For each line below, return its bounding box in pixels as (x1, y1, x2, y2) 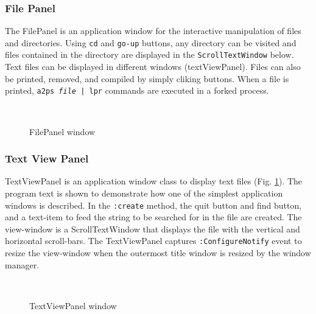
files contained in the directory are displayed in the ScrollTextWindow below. (5, 48, 294, 61)
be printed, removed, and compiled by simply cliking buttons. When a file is (5, 72, 289, 85)
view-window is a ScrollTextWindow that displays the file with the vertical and (5, 222, 300, 235)
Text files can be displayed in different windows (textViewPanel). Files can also (5, 60, 301, 73)
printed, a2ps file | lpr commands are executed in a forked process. (5, 84, 269, 97)
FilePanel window (29, 125, 96, 138)
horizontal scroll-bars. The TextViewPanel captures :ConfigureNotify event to (5, 234, 302, 247)
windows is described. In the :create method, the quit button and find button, (5, 198, 302, 211)
